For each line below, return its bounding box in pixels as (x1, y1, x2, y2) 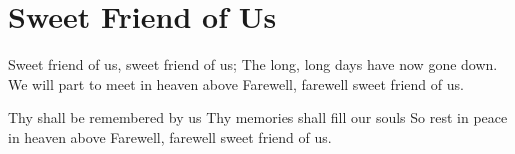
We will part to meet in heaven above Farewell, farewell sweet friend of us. (8, 73, 464, 94)
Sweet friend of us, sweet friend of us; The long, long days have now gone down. (8, 54, 498, 75)
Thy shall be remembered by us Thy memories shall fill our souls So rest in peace (8, 107, 508, 128)
